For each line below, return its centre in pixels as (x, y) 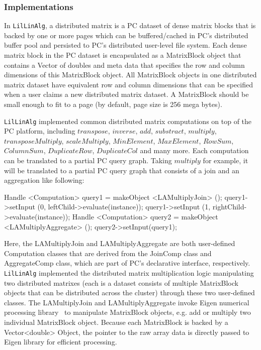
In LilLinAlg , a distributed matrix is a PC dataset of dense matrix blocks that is (130, 25)
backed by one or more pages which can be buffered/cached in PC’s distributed (126, 35)
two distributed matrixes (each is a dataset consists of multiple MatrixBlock (121, 282)
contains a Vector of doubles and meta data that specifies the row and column (124, 65)
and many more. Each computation (194, 150)
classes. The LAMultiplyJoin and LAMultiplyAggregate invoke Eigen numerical (127, 302)
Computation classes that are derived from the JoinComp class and (108, 253)
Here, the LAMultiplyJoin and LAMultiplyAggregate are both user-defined (120, 243)
